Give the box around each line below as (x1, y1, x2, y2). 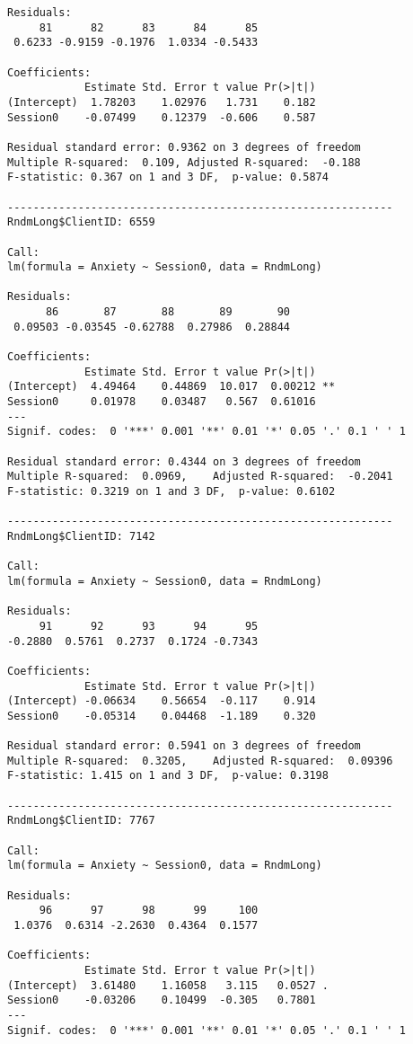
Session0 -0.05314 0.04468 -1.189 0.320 (7, 709, 316, 722)
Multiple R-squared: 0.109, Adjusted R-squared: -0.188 (7, 155, 361, 169)
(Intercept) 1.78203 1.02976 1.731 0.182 (7, 95, 316, 109)
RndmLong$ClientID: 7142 (7, 529, 155, 543)
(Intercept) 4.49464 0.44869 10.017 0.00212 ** (7, 380, 336, 394)
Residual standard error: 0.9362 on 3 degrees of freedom (7, 140, 361, 154)
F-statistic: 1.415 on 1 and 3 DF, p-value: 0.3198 (7, 769, 329, 783)
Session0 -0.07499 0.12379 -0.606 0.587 (7, 111, 316, 124)
